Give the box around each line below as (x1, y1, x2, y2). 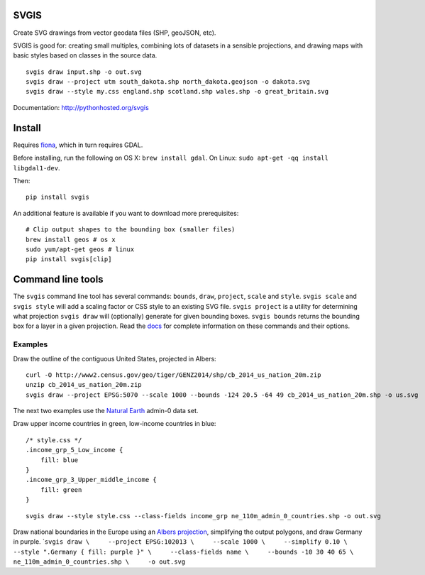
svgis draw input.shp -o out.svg (26, 67, 142, 76)
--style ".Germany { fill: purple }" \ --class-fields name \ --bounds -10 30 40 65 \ (13, 547, 354, 556)
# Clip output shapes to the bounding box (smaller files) (26, 226, 236, 234)
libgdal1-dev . (13, 163, 60, 172)
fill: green (40, 486, 82, 493)
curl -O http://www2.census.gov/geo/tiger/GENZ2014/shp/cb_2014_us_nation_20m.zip (26, 371, 321, 379)
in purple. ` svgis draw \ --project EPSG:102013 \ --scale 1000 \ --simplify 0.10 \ (13, 537, 348, 546)
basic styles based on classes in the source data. (13, 51, 158, 60)
